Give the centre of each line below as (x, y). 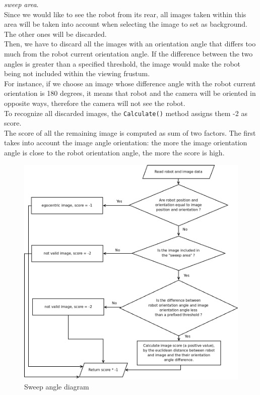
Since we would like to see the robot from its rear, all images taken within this (125, 14)
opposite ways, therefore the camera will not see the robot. (95, 103)
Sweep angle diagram (57, 386)
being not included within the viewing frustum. (77, 73)
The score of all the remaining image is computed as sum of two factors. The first (130, 132)
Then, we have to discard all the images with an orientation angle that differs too (130, 44)
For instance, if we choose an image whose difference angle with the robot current (130, 83)
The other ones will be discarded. (55, 34)
